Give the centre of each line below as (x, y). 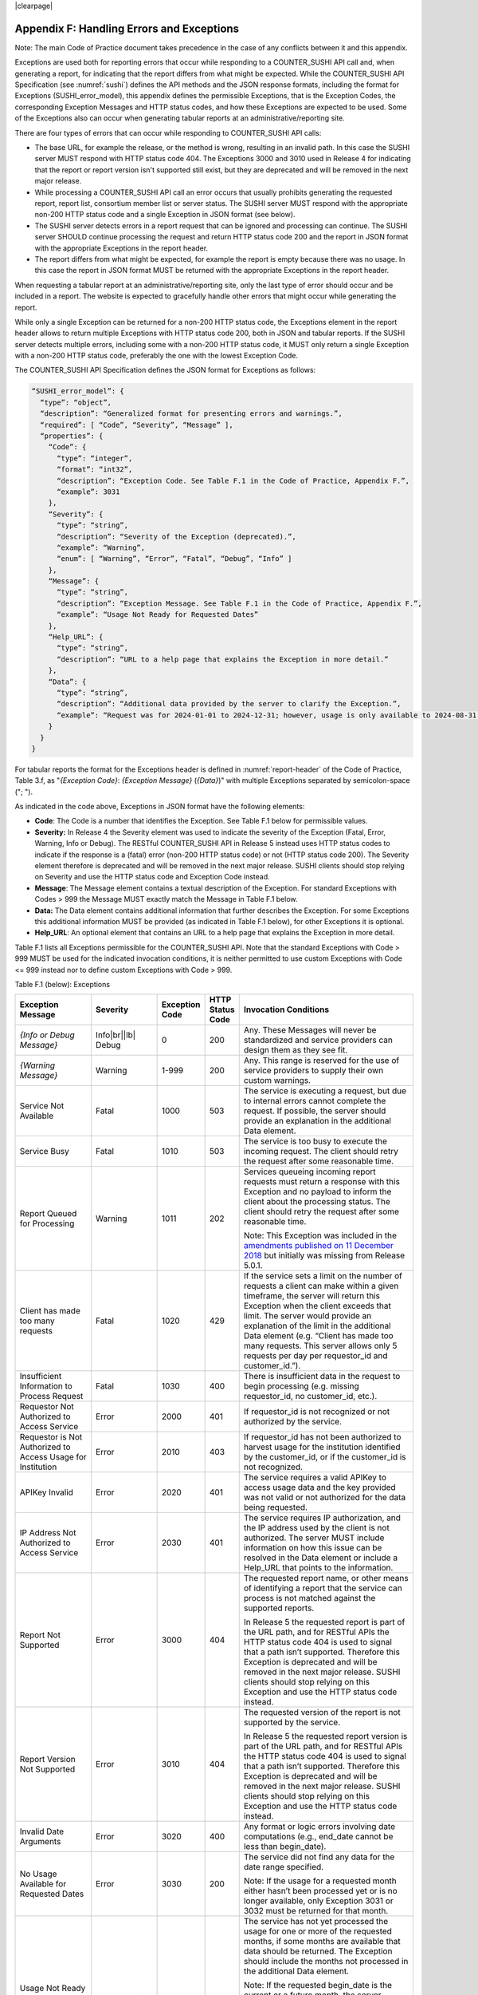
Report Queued (48, 1214)
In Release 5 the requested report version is (325, 1736)
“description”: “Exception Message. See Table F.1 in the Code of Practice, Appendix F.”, (239, 603)
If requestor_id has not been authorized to (322, 1437)
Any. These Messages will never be (310, 1030)
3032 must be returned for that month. (316, 1911)
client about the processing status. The (317, 1202)
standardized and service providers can (318, 1040)
